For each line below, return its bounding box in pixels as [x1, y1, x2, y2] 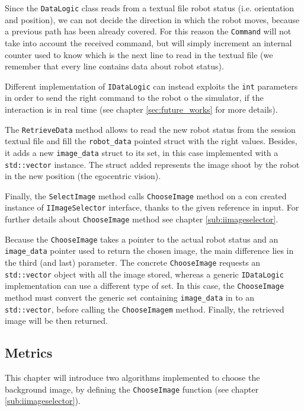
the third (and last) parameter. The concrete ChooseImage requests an [5, 256, 261, 269]
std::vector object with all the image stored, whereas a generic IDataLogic [5, 267, 284, 280]
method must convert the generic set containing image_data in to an [5, 291, 255, 303]
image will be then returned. [5, 314, 108, 327]
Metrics [5, 343, 53, 362]
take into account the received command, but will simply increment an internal [5, 36, 292, 49]
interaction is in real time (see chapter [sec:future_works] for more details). [5, 103, 278, 115]
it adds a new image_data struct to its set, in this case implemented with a [5, 146, 279, 158]
